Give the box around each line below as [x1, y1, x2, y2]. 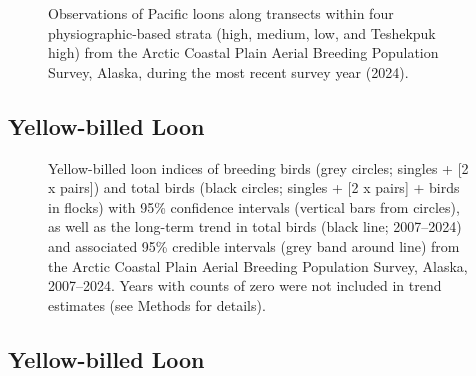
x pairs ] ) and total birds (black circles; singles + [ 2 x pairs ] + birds [48, 177, 460, 198]
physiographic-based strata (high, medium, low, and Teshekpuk [48, 22, 436, 43]
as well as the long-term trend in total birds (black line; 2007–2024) [48, 216, 462, 237]
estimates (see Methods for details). [48, 294, 266, 315]
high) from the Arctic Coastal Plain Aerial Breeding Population [48, 42, 439, 63]
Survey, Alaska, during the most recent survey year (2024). [48, 61, 409, 82]
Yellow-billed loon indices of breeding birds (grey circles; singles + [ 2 [48, 157, 469, 178]
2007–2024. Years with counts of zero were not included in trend [48, 275, 442, 296]
